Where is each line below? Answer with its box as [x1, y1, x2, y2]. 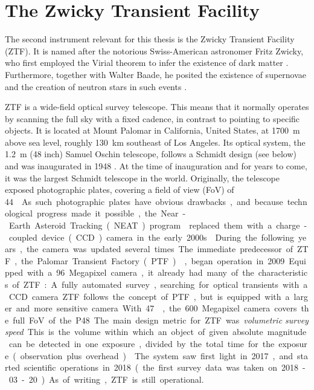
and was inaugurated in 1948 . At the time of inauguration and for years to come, [5, 160, 307, 172]
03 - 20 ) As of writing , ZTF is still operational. [8, 372, 204, 385]
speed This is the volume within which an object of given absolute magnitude [5, 325, 307, 338]
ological [5, 207, 33, 219]
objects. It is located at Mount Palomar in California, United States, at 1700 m [5, 124, 300, 137]
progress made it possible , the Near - [36, 207, 186, 219]
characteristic [258, 266, 308, 279]
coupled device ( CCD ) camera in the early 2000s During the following [8, 230, 294, 243]
